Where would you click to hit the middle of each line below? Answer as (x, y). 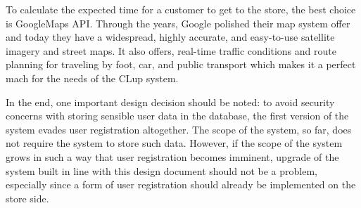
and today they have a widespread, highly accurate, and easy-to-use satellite (170, 37)
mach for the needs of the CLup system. (92, 78)
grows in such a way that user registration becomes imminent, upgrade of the (172, 156)
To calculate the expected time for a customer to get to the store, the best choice (181, 9)
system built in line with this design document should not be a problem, (162, 170)
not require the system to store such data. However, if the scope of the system (174, 143)
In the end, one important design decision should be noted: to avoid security (170, 102)
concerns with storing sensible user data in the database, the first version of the (177, 116)
